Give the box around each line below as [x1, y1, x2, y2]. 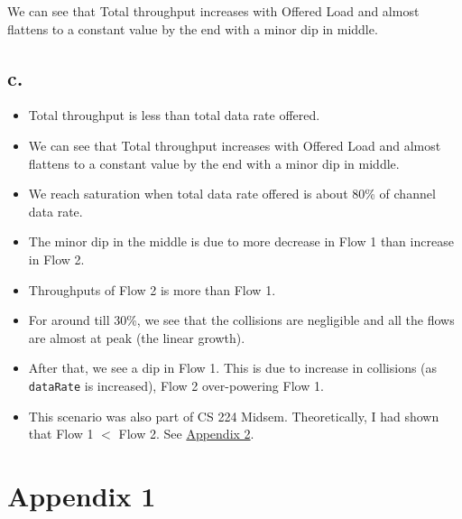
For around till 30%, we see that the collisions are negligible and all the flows [28, 310, 455, 329]
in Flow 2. [28, 249, 85, 268]
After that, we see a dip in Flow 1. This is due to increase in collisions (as [28, 358, 438, 377]
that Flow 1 [28, 424, 94, 443]
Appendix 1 [7, 477, 156, 514]
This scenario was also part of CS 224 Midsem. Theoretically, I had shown [28, 406, 439, 425]
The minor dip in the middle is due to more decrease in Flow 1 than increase [28, 232, 454, 251]
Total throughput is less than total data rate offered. [28, 106, 320, 125]
